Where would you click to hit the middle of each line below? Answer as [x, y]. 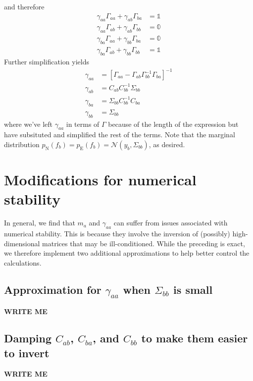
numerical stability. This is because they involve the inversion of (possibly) [117, 234]
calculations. [23, 262]
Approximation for [53, 289]
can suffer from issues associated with [171, 223]
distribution [22, 144]
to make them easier [195, 338]
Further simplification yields [47, 61]
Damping [28, 338]
